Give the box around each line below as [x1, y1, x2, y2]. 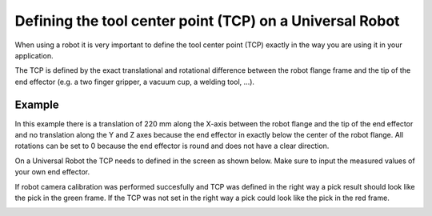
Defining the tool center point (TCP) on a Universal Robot [14, 12, 400, 30]
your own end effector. [14, 167, 90, 177]
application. [14, 50, 54, 60]
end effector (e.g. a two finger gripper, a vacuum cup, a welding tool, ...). [14, 77, 255, 86]
